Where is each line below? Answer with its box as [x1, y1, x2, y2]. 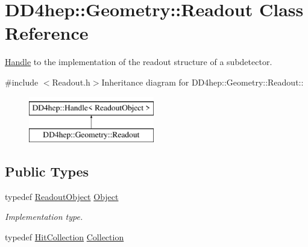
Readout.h [52, 75, 90, 88]
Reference [5, 20, 89, 45]
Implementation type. [5, 210, 83, 223]
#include [5, 75, 39, 88]
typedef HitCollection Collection [5, 231, 124, 243]
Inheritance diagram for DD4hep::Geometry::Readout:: [101, 75, 304, 88]
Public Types [5, 162, 89, 181]
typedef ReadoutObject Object [5, 190, 119, 202]
